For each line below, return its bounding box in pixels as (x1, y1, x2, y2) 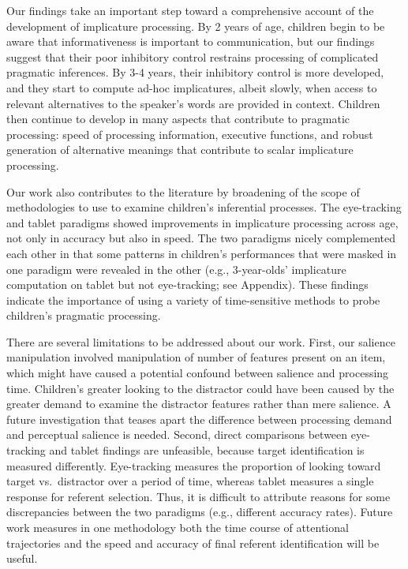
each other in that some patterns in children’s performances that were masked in (6, 245, 397, 261)
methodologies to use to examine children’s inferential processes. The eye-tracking (6, 199, 402, 215)
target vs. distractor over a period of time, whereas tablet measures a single (6, 473, 374, 489)
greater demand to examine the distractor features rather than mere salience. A (6, 395, 391, 412)
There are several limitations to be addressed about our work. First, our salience (6, 333, 395, 350)
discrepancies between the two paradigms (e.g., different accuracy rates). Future (6, 503, 393, 520)
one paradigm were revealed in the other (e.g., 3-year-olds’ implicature (6, 260, 346, 277)
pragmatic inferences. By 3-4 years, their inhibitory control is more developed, (6, 64, 384, 80)
